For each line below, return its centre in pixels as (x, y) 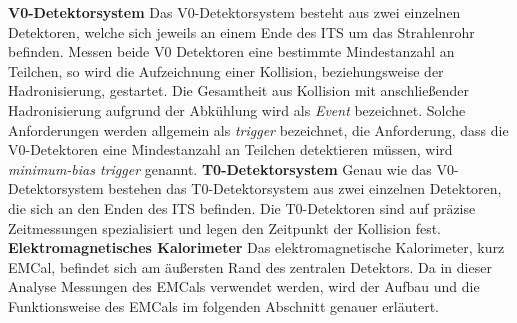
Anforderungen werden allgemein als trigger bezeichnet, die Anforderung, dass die (258, 129)
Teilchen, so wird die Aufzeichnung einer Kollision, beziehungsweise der (226, 70)
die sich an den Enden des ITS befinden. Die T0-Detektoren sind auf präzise (242, 207)
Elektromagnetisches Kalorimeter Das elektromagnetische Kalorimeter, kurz (256, 247)
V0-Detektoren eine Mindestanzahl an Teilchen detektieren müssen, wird (230, 149)
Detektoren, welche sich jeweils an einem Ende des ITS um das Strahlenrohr (241, 31)
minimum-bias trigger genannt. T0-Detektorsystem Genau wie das (220, 168)
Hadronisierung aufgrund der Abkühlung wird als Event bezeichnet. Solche (237, 109)
